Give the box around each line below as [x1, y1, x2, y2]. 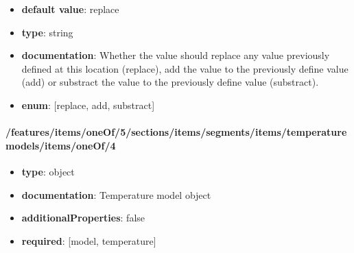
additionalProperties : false [21, 210, 145, 225]
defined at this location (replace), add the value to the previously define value [21, 61, 349, 75]
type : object [21, 164, 75, 178]
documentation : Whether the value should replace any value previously [21, 48, 330, 62]
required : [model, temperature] [21, 233, 156, 248]
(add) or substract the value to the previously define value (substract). [21, 75, 319, 89]
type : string [21, 25, 73, 39]
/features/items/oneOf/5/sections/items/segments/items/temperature [5, 125, 347, 139]
